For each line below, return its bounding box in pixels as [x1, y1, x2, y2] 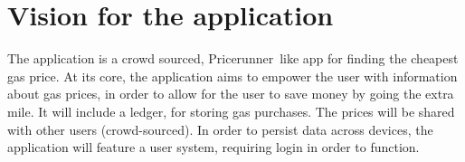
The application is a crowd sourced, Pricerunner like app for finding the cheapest [7, 49, 459, 68]
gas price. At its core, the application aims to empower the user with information [7, 66, 458, 85]
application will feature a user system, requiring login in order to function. [7, 138, 420, 157]
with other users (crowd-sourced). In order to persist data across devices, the [7, 119, 433, 138]
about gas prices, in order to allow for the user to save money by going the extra [7, 84, 454, 103]
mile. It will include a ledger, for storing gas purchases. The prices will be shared [7, 101, 455, 120]
